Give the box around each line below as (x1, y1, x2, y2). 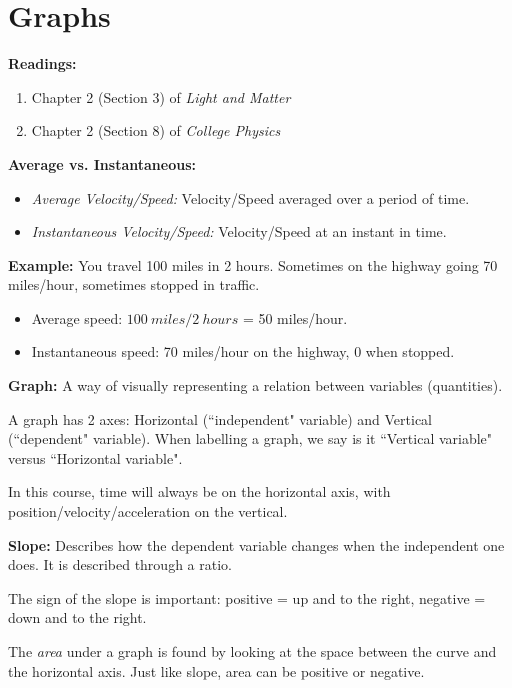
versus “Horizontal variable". (8, 447, 183, 468)
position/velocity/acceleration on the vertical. (8, 501, 288, 522)
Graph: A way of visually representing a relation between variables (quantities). (8, 375, 503, 396)
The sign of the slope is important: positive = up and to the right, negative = (8, 587, 486, 608)
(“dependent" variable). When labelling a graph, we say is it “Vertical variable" (8, 428, 493, 449)
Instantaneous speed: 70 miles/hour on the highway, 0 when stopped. (31, 341, 455, 362)
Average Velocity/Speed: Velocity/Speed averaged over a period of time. (31, 187, 470, 208)
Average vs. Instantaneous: (8, 153, 196, 174)
